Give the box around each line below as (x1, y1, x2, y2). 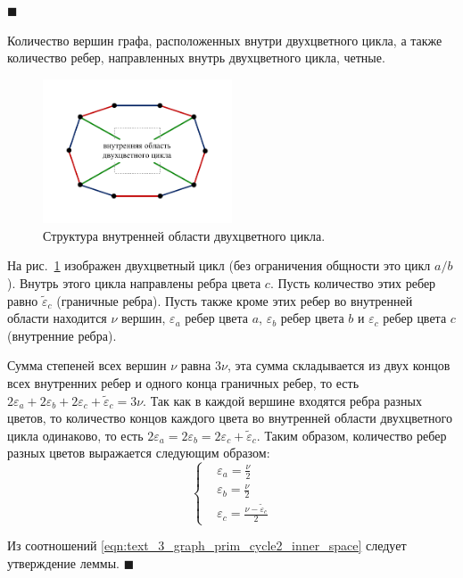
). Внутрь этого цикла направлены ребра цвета (7, 274, 261, 293)
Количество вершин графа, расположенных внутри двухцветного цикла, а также (7, 30, 442, 49)
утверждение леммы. (7, 553, 120, 572)
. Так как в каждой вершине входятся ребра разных (143, 391, 422, 409)
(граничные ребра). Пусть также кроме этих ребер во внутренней (56, 291, 413, 310)
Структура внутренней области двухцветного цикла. (43, 226, 326, 244)
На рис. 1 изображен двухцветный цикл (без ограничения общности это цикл (7, 256, 431, 275)
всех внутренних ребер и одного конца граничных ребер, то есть (7, 374, 360, 392)
